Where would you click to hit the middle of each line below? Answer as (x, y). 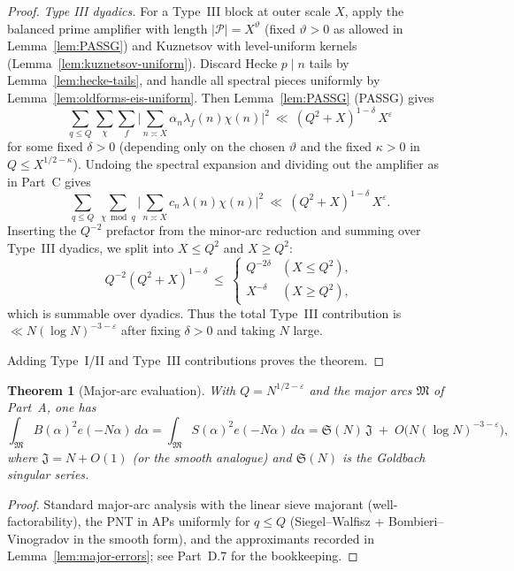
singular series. (48, 474)
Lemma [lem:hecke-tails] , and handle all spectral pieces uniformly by (194, 80)
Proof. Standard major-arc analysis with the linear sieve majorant (185, 503)
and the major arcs (361, 389)
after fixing (150, 330)
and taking (246, 330)
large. (308, 330)
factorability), (44, 521)
